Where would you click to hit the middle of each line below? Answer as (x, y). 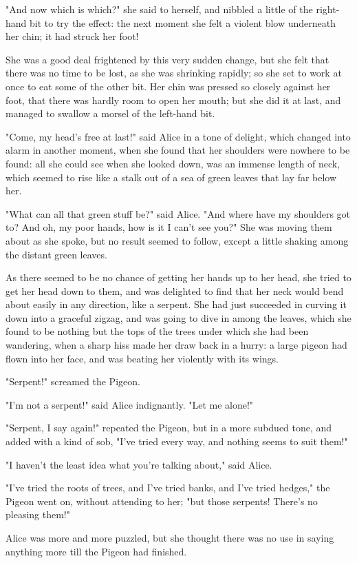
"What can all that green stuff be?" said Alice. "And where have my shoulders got (178, 213)
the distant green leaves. (56, 254)
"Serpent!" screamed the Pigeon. (73, 381)
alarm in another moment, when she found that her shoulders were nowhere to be (178, 150)
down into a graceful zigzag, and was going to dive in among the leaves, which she (178, 317)
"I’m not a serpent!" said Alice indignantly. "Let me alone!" (130, 404)
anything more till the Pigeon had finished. (96, 551)
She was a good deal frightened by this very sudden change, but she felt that (167, 59)
